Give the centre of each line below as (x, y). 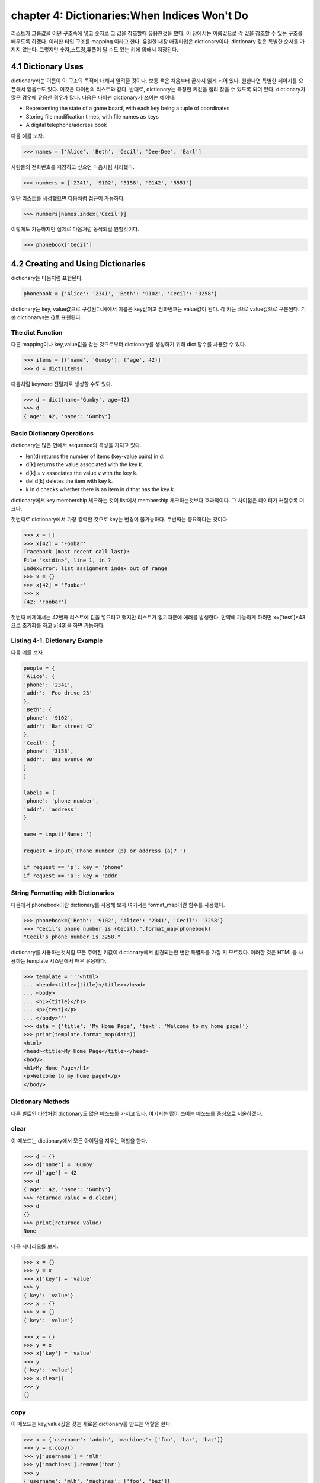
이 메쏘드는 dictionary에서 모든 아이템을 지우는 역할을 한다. (79, 1140)
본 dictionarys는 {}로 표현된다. (47, 317)
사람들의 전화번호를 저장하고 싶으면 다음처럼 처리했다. (73, 167)
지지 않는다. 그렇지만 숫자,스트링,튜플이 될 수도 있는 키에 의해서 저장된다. (95, 50)
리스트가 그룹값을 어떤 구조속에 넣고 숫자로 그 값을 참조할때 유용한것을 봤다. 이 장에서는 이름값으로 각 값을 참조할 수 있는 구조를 (157, 33)
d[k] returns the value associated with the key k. (84, 464)
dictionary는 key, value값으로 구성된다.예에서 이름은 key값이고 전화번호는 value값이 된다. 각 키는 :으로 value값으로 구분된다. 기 (159, 309)
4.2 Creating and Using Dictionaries (78, 264)
